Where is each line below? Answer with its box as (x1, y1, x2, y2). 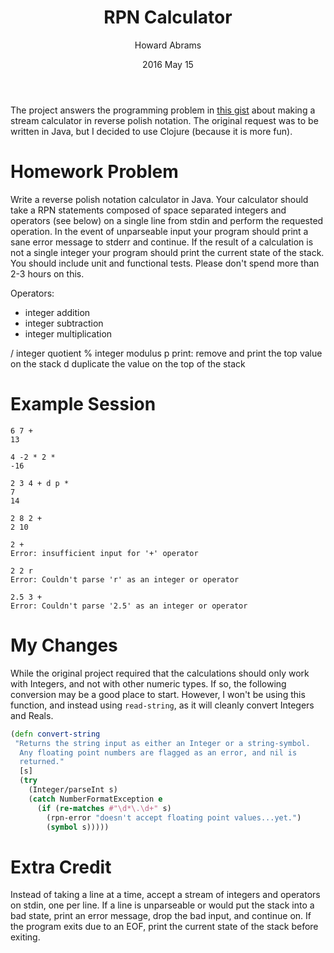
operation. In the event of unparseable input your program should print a (10, 225, 309, 237)
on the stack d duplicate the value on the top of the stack (10, 357, 246, 370)
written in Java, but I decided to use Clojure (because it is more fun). (10, 125, 293, 137)
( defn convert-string (10, 729, 101, 739)
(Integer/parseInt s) (28, 785, 118, 795)
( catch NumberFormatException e (28, 794, 163, 804)
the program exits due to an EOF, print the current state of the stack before (10, 921, 319, 933)
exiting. (10, 931, 41, 943)
